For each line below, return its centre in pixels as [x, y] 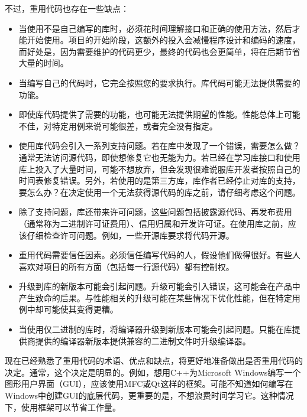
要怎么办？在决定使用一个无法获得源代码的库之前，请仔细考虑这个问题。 [159, 192]
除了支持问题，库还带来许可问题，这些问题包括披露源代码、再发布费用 [155, 212]
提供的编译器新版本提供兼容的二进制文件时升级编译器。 [143, 341]
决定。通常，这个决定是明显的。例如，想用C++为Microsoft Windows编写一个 [153, 372]
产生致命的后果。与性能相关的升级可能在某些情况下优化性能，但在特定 [155, 297]
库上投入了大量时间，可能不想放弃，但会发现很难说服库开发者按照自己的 [159, 169]
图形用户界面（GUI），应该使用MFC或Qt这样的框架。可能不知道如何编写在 [149, 384]
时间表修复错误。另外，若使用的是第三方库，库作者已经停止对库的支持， [159, 180]
